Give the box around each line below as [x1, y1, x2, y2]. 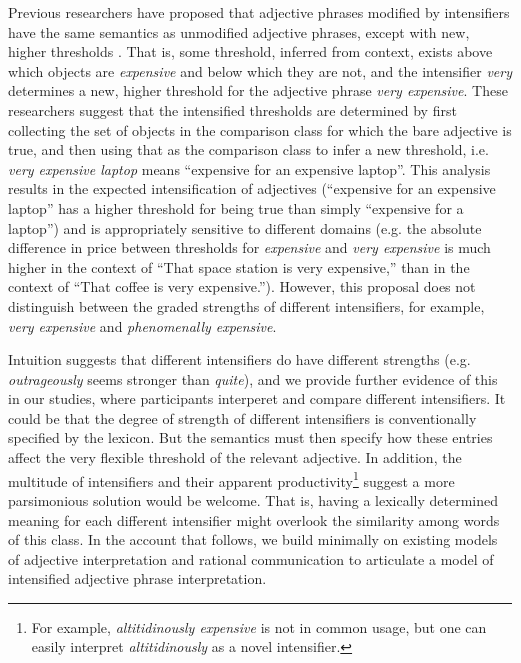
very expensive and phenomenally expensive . [8, 315, 277, 336]
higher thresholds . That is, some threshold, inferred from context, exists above [8, 41, 493, 62]
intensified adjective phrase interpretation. [8, 568, 267, 589]
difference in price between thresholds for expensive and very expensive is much [8, 237, 491, 258]
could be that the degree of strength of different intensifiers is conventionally [8, 407, 477, 428]
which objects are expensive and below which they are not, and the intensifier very [8, 60, 513, 81]
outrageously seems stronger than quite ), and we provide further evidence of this [8, 368, 498, 389]
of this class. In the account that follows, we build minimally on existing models [8, 529, 498, 550]
